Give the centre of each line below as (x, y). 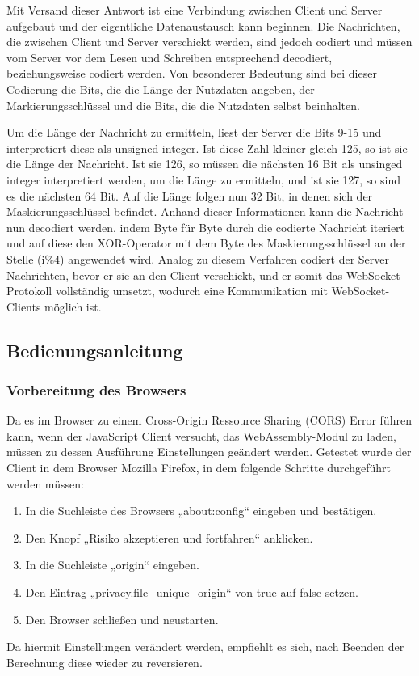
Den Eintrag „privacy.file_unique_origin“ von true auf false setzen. (192, 592)
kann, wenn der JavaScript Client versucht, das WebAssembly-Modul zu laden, (201, 435)
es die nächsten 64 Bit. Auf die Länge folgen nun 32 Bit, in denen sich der (190, 195)
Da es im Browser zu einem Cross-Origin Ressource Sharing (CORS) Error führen (209, 420)
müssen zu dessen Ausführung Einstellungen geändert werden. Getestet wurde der (209, 452)
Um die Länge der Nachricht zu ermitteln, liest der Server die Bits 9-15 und (194, 132)
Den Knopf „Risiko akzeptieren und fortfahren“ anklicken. (169, 537)
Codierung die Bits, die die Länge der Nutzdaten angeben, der (161, 89)
